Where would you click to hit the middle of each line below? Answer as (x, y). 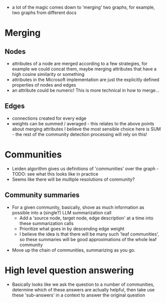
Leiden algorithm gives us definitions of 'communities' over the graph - (85, 169)
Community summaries (42, 195)
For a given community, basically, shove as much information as (78, 207)
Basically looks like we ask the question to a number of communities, (83, 284)
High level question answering (69, 270)
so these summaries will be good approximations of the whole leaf (88, 239)
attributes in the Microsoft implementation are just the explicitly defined (86, 80)
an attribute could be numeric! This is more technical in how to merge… (86, 90)
